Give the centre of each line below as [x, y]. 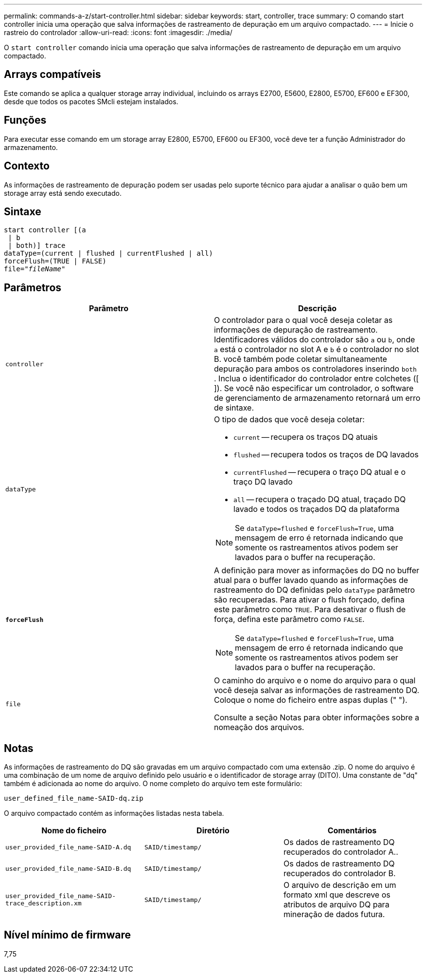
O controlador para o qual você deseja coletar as [303, 320]
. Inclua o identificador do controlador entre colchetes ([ [317, 379]
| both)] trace [37, 246]
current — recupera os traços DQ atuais [306, 437]
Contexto [27, 166]
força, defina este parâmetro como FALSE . [289, 619]
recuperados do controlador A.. [341, 852]
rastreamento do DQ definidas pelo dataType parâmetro [315, 590]
